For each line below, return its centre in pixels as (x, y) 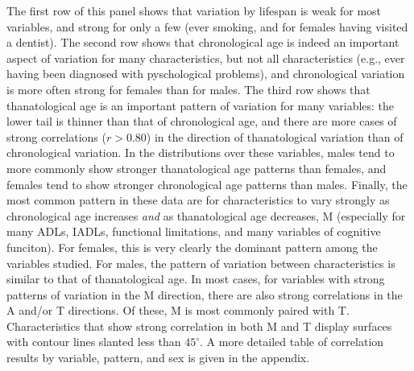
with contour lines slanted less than (94, 342)
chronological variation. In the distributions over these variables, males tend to (201, 153)
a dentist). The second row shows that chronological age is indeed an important (203, 42)
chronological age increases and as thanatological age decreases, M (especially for (206, 215)
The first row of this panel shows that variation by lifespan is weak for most (194, 10)
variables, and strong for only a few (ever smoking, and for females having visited (207, 26)
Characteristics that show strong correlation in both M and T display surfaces (199, 326)
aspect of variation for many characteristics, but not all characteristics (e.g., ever (206, 58)
